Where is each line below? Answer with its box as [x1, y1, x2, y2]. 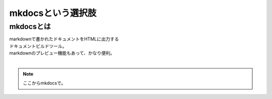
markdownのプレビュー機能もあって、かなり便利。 [9, 50, 115, 56]
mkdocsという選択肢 [9, 7, 97, 18]
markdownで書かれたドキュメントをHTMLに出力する [9, 36, 119, 42]
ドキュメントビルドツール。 [9, 43, 67, 49]
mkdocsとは [9, 22, 51, 31]
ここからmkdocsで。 [23, 80, 66, 86]
